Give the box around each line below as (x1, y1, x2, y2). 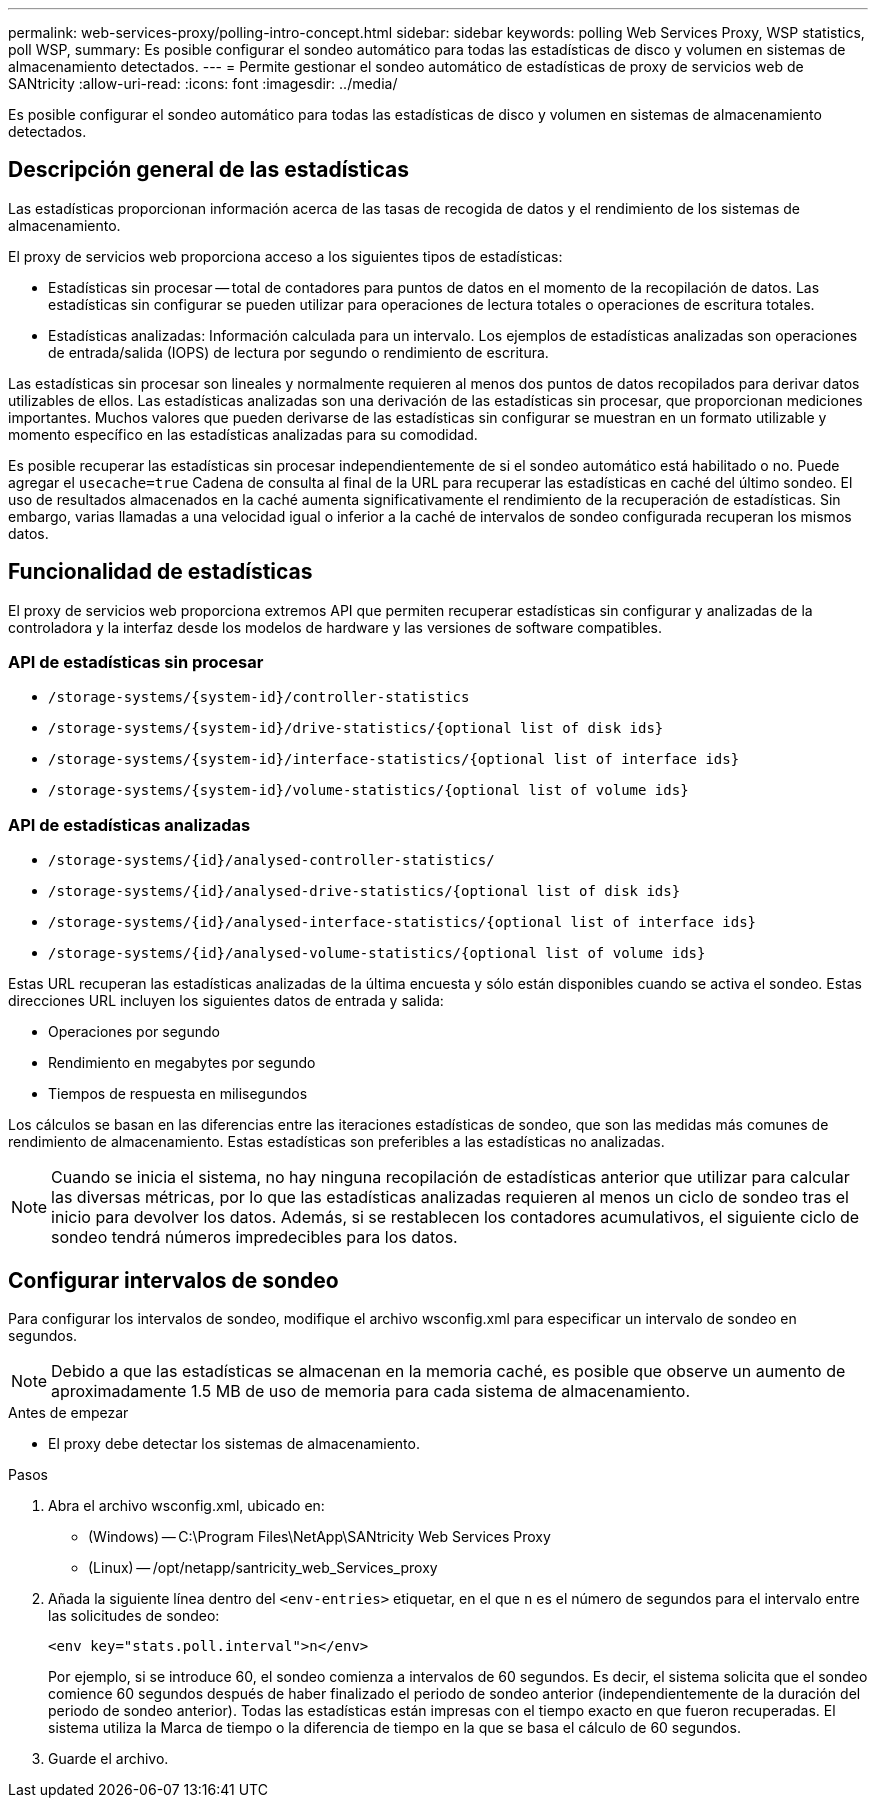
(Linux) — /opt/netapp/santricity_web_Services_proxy (88, 1559, 438, 1577)
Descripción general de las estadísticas (8, 157, 409, 183)
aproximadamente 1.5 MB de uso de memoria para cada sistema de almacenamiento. (51, 1381, 690, 1402)
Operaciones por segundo (48, 1023, 220, 1041)
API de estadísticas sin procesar (8, 652, 264, 673)
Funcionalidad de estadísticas (8, 559, 313, 585)
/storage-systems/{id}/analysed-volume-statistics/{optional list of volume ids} (48, 945, 706, 962)
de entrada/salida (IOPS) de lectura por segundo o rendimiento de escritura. (48, 343, 549, 361)
